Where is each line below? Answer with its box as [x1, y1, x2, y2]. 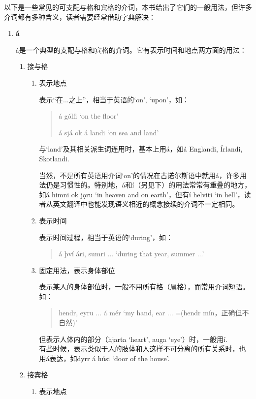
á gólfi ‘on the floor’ [59, 111, 119, 121]
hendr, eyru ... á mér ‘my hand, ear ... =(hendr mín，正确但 [59, 307, 242, 318]
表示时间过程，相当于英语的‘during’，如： [39, 232, 173, 242]
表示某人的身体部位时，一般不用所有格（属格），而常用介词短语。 [39, 281, 250, 292]
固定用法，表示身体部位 [39, 265, 115, 275]
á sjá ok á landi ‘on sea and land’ [59, 127, 159, 137]
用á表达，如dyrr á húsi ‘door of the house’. [39, 353, 170, 363]
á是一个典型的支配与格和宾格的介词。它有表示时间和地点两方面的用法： [15, 44, 247, 55]
